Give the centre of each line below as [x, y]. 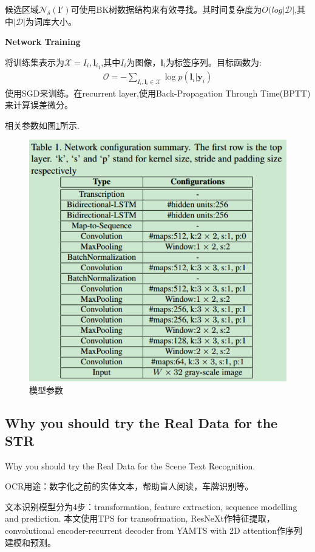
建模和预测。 [30, 542]
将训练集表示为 [35, 62]
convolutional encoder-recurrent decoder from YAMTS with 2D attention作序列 [154, 530]
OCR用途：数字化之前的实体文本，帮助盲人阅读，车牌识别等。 [129, 486]
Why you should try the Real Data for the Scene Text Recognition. [130, 465]
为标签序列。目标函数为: [214, 62]
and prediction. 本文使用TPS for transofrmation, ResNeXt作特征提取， [140, 518]
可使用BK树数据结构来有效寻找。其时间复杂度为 [166, 9]
